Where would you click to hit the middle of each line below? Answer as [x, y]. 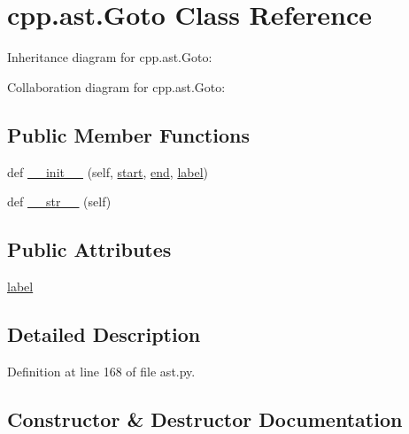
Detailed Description [104, 333]
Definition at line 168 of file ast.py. [101, 371]
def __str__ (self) [59, 201]
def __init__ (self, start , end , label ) [108, 171]
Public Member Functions [128, 134]
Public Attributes [89, 249]
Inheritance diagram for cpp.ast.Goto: [110, 57]
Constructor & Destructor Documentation [205, 418]
